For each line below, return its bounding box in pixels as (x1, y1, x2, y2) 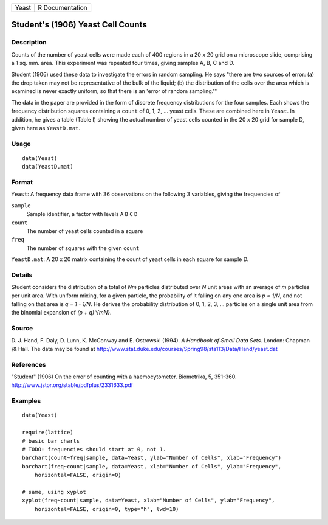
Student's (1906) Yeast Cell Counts (11, 19, 147, 30)
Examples (11, 397, 41, 405)
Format (11, 178, 33, 186)
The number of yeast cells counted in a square (26, 227, 143, 234)
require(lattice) (22, 429, 73, 436)
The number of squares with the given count (26, 244, 140, 252)
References (11, 360, 46, 369)
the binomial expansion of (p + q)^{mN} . (11, 309, 112, 316)
